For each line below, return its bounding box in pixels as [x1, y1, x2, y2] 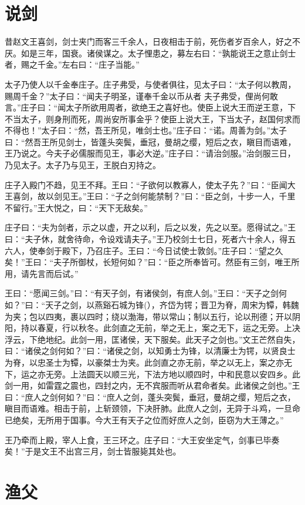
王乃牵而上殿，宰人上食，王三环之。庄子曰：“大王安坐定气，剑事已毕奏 [5, 433, 280, 446]
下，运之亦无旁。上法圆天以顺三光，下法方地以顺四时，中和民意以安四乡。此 [5, 367, 300, 380]
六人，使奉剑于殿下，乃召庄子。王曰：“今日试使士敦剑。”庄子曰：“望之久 [5, 244, 283, 256]
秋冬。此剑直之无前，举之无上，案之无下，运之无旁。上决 [78, 322, 300, 334]
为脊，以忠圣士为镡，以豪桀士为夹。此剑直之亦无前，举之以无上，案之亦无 [5, 356, 292, 368]
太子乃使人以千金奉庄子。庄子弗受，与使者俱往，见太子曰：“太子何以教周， [5, 78, 296, 90]
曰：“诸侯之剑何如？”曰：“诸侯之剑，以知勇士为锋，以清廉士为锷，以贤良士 [5, 345, 296, 357]
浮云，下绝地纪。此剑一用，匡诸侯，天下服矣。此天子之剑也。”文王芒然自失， [5, 333, 300, 345]
